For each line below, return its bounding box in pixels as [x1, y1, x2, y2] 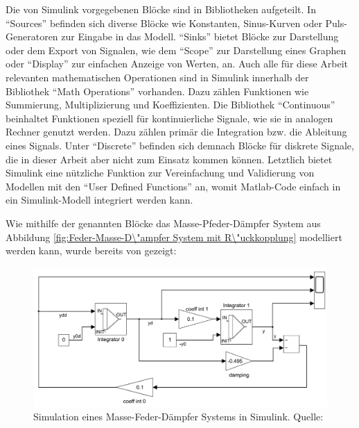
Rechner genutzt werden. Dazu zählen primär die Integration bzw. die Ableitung [6, 124, 347, 139]
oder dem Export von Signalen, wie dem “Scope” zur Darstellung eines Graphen [6, 42, 347, 57]
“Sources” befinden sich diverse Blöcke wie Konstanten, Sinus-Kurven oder [6, 15, 322, 30]
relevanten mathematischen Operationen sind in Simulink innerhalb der [6, 69, 309, 84]
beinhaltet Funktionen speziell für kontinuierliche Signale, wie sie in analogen [6, 110, 333, 125]
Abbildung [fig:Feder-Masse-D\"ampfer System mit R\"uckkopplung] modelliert [6, 229, 342, 244]
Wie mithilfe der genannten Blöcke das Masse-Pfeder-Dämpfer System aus [6, 215, 321, 230]
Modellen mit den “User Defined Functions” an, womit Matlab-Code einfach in [6, 179, 341, 193]
